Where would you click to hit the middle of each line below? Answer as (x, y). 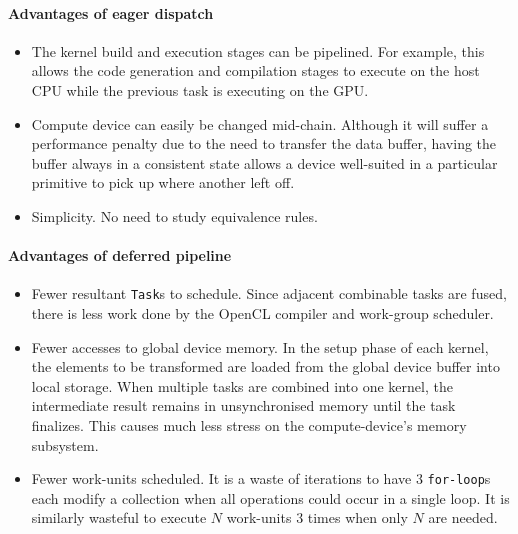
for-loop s (459, 478)
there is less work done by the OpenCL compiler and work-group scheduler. (262, 313)
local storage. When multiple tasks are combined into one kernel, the (242, 385)
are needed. (463, 517)
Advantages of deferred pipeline (120, 255)
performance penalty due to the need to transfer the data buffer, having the (264, 143)
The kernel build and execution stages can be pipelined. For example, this (258, 50)
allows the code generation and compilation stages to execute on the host (255, 70)
